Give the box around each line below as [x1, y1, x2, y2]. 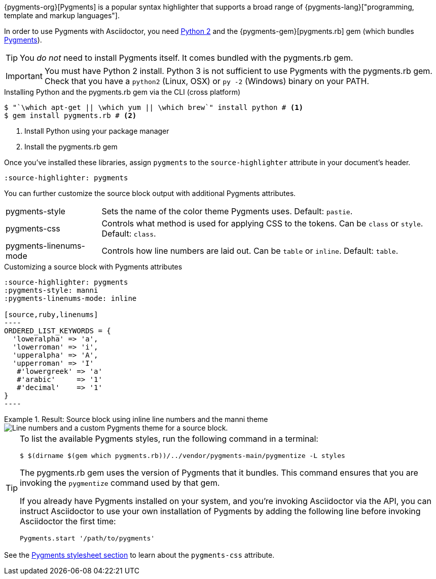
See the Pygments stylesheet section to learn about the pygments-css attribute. [4, 551, 275, 559]
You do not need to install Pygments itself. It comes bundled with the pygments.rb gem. [20, 53, 353, 63]
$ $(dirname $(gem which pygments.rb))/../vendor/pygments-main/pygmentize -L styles [20, 452, 345, 459]
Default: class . [101, 228, 156, 239]
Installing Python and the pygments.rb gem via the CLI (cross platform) [4, 88, 241, 96]
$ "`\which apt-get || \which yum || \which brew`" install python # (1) [4, 103, 304, 111]
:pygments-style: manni [4, 286, 98, 294]
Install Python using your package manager [24, 127, 169, 135]
